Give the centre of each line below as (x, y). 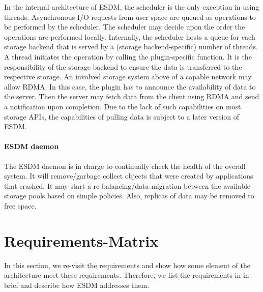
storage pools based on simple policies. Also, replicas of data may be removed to (129, 196)
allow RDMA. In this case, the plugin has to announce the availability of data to (130, 86)
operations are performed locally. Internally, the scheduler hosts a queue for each (130, 36)
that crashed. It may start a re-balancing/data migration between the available (127, 185)
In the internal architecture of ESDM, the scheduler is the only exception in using (132, 7)
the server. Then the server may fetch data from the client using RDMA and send (132, 96)
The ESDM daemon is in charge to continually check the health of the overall (125, 166)
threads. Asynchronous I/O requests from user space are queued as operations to (130, 17)
